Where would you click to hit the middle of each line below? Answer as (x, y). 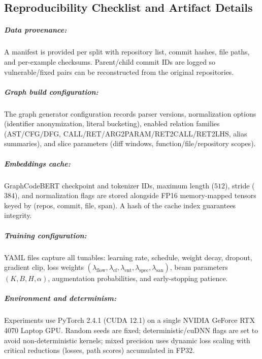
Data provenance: (36, 30)
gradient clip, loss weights (44, 267)
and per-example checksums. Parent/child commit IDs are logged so (110, 61)
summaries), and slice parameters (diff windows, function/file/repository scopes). (130, 143)
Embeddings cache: (37, 163)
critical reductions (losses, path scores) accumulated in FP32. (100, 350)
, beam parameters (199, 267)
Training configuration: (45, 235)
